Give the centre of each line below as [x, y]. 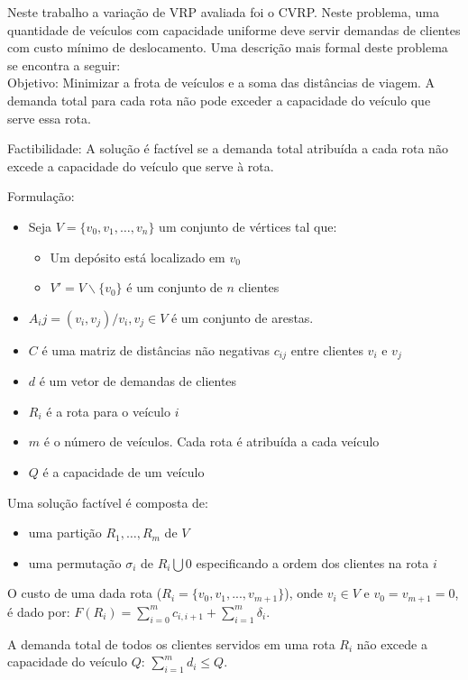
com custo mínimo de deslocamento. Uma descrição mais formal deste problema [228, 47]
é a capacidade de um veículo [124, 471]
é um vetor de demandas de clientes [138, 381]
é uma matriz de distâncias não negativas [156, 349]
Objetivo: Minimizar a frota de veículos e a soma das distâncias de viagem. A [221, 83]
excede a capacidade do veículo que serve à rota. [141, 165]
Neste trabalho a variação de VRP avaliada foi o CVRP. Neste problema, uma [223, 12]
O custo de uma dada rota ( [85, 593]
